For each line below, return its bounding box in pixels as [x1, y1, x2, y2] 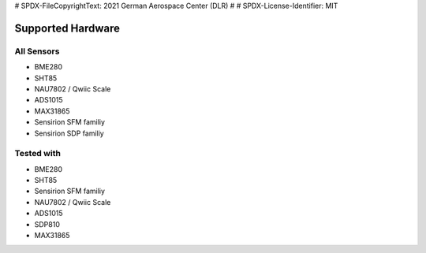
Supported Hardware [14, 21, 121, 35]
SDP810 [34, 219, 61, 229]
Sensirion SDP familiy [34, 128, 104, 138]
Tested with [14, 148, 61, 159]
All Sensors [14, 46, 60, 57]
